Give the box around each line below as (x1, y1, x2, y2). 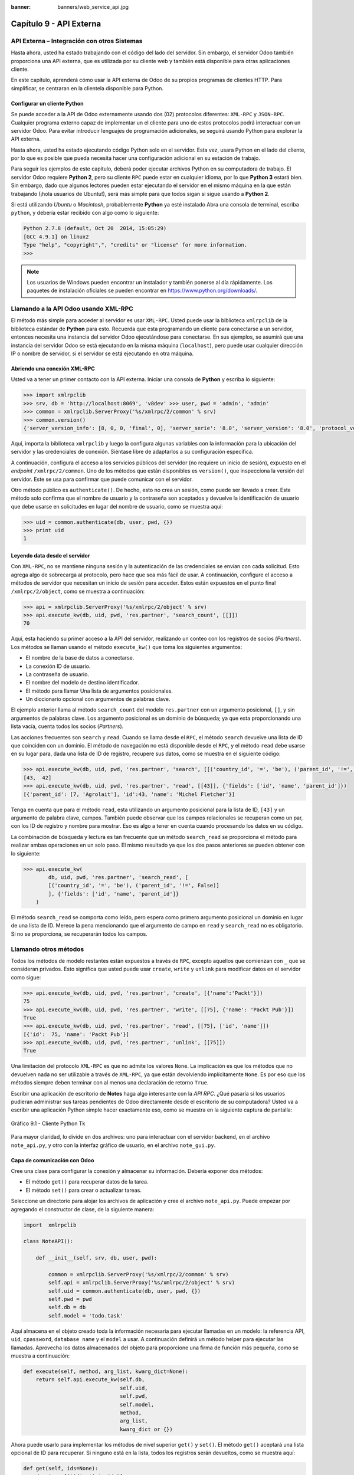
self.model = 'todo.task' (48, 1312, 123, 1319)
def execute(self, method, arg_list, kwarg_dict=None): (23, 1368, 189, 1375)
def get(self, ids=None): (23, 1465, 99, 1472)
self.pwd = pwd (48, 1296, 93, 1303)
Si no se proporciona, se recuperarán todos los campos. (11, 930, 147, 938)
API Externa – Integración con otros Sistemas (11, 37, 143, 45)
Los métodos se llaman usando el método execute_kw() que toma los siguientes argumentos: (11, 643, 242, 650)
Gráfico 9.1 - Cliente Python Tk (11, 1120, 86, 1127)
